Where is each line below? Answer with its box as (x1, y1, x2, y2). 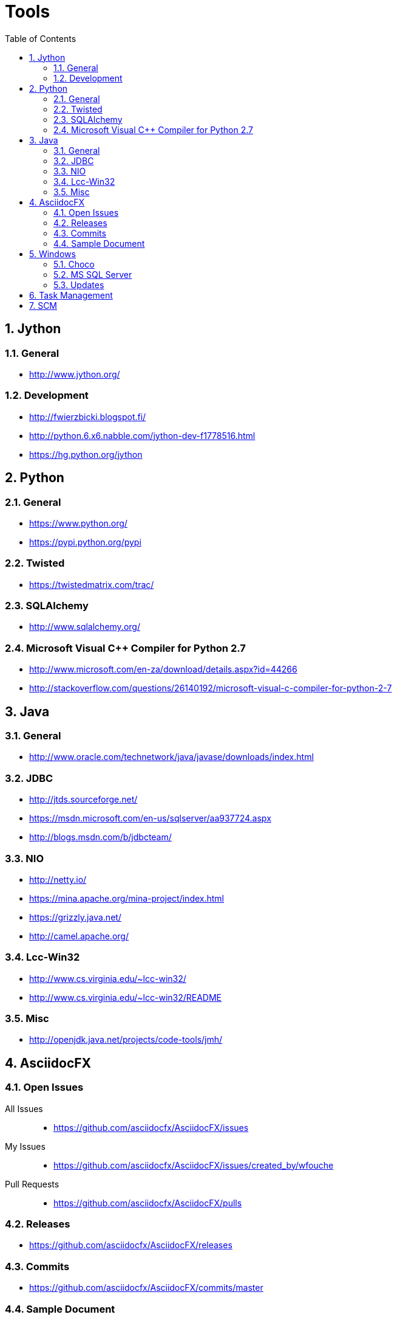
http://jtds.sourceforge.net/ (29, 794, 138, 805)
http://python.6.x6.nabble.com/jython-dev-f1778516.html (29, 430, 256, 441)
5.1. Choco (53, 258, 95, 269)
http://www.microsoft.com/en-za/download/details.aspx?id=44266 (29, 664, 297, 675)
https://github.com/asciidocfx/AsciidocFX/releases (29, 1240, 232, 1251)
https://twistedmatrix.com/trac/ (29, 579, 154, 590)
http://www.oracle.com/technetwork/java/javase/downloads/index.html (29, 752, 314, 762)
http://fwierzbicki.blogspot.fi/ (29, 411, 146, 422)
